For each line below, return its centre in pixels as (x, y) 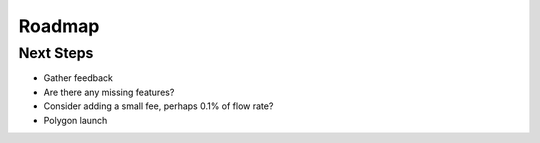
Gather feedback (78, 78)
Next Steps (56, 53)
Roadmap (59, 26)
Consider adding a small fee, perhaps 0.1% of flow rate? (158, 106)
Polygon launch (75, 120)
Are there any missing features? (109, 92)
